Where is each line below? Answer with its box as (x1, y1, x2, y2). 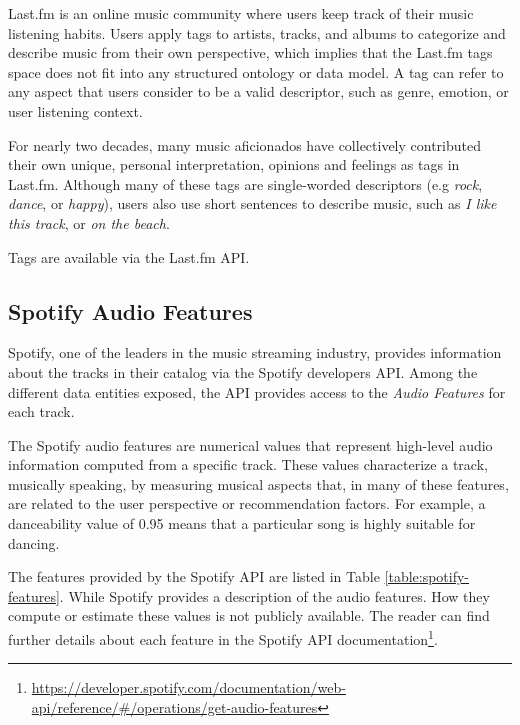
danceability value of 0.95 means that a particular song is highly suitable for (8, 513, 476, 534)
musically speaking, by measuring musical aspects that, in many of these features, (8, 473, 509, 494)
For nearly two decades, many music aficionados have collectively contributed (8, 134, 482, 155)
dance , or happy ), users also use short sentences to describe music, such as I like (8, 193, 497, 214)
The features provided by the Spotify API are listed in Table (8, 566, 380, 587)
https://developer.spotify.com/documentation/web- (31, 677, 346, 698)
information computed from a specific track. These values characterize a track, (8, 454, 488, 475)
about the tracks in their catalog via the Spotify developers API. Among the (8, 361, 478, 382)
